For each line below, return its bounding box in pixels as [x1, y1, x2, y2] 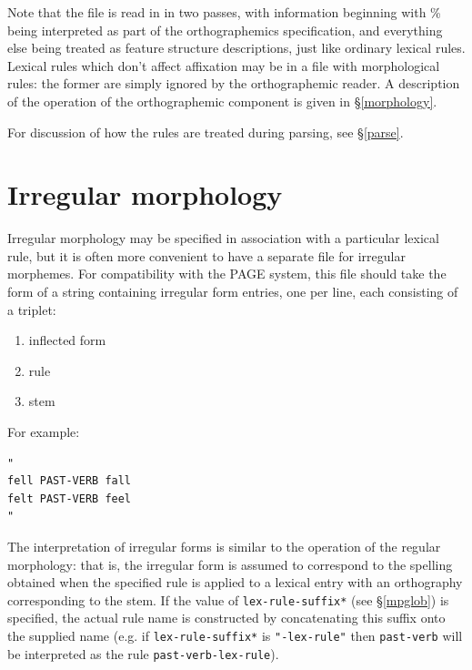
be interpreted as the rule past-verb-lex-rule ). [7, 644, 279, 663]
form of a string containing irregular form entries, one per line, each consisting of [7, 282, 458, 301]
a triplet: [7, 299, 56, 319]
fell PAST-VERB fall [7, 474, 132, 488]
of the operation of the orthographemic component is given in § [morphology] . [7, 91, 437, 110]
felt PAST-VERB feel [7, 492, 132, 505]
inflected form [28, 330, 106, 350]
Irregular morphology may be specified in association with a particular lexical [7, 228, 439, 248]
